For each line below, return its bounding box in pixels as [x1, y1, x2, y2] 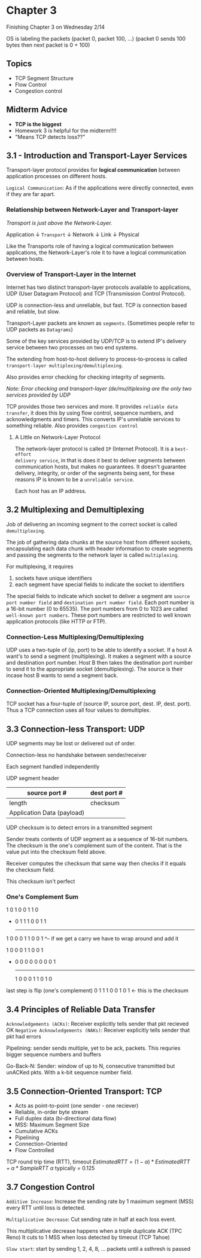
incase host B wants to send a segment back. [6, 672, 118, 679]
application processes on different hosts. [6, 173, 107, 180]
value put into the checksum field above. [6, 848, 106, 855]
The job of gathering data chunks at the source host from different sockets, [6, 538, 192, 546]
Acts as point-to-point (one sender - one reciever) [14, 1102, 139, 1110]
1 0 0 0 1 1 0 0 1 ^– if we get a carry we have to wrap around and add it [6, 935, 179, 942]
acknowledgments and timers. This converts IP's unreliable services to [6, 415, 181, 422]
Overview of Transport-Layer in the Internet [6, 270, 136, 278]
